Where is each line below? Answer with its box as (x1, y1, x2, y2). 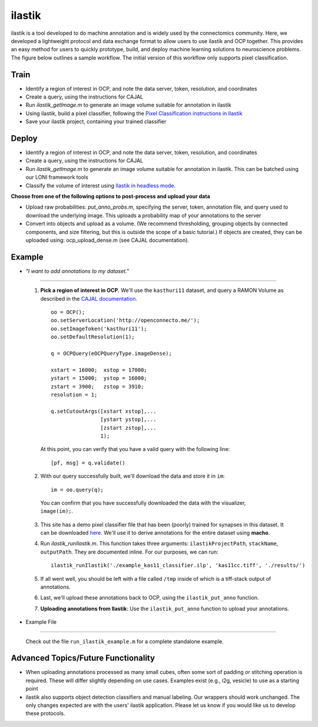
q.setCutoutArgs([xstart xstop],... (51, 407, 157, 415)
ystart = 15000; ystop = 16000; (51, 375, 147, 381)
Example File (25, 619, 57, 626)
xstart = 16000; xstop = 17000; (51, 366, 147, 373)
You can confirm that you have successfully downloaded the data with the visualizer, (40, 499, 246, 506)
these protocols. (25, 710, 65, 717)
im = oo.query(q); (51, 486, 104, 493)
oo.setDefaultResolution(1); (51, 334, 135, 340)
